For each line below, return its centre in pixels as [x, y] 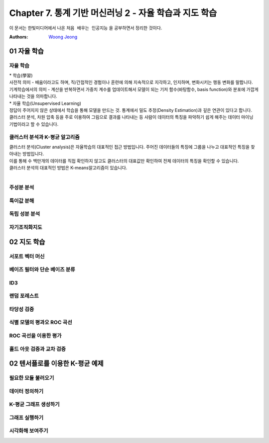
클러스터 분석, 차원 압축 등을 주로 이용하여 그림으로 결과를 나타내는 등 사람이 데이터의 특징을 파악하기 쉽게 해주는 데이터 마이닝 [131, 117]
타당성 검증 [22, 309]
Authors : [19, 37]
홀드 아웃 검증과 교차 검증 [38, 349]
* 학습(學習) [21, 76]
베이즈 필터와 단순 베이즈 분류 [42, 269]
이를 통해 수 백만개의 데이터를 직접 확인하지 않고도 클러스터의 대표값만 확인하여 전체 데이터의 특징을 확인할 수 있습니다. [124, 161]
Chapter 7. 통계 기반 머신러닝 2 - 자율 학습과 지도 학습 [113, 13]
